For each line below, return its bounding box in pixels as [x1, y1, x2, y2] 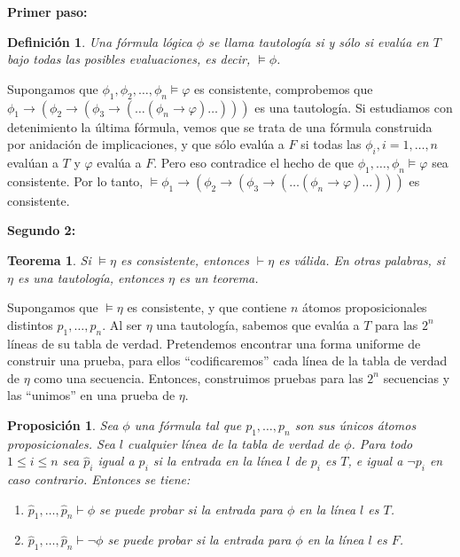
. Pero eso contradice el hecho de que [153, 153, 355, 171]
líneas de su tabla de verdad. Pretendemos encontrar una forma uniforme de [7, 333, 421, 352]
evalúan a [7, 153, 58, 171]
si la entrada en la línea [152, 451, 282, 470]
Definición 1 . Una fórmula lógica [7, 32, 192, 51]
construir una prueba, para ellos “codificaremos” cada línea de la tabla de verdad [7, 351, 448, 370]
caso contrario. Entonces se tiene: [7, 470, 191, 489]
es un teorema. [178, 268, 259, 286]
